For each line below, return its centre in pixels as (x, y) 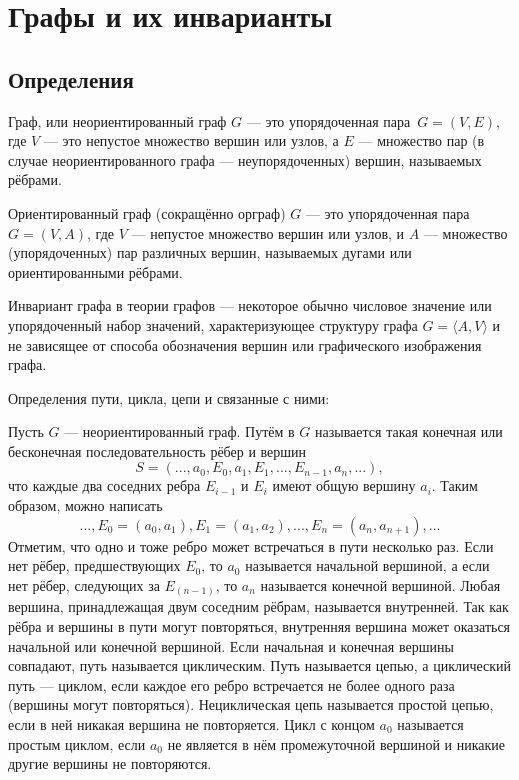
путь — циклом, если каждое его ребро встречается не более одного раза (231, 684)
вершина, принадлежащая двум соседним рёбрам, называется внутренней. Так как (258, 606)
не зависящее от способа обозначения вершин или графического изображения (245, 344)
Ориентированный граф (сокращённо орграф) (147, 212)
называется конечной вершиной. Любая (380, 584)
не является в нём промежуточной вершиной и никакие (336, 743)
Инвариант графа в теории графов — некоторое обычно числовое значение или (250, 305)
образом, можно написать (85, 505)
